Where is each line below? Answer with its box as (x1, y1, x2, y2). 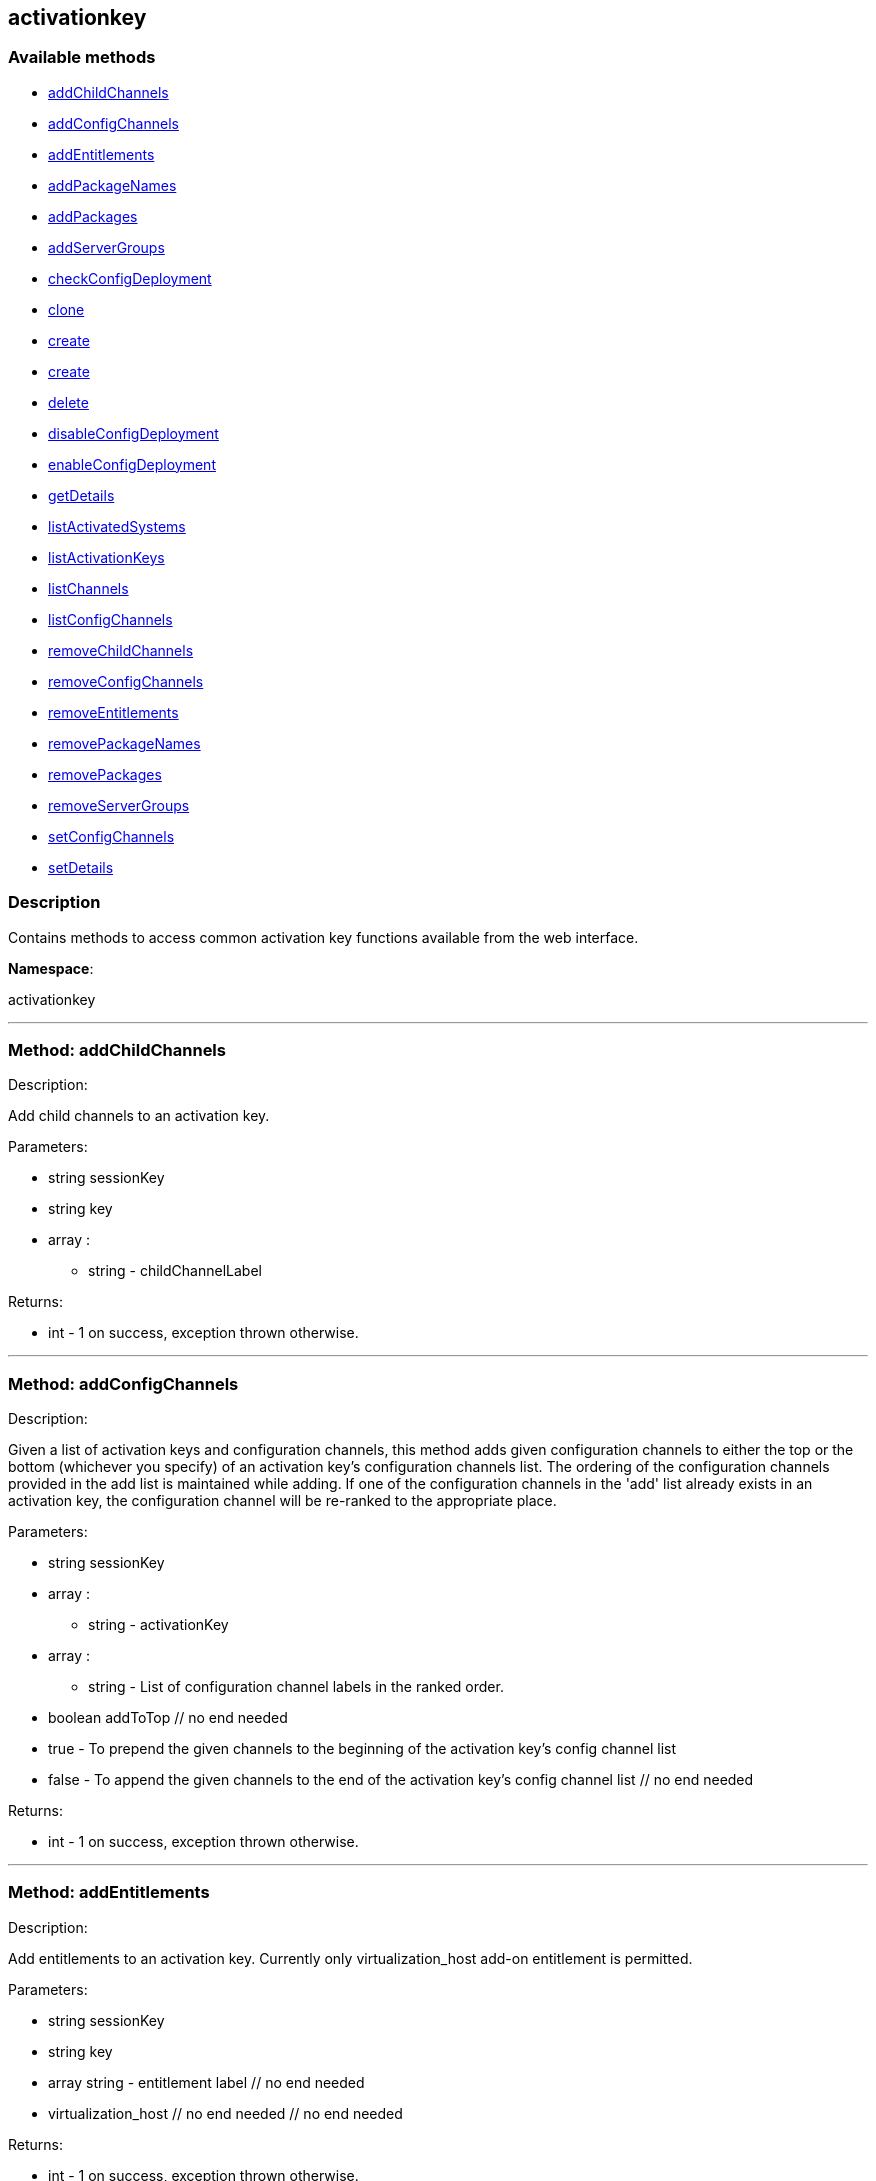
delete (48, 393, 89, 411)
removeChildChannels (48, 641, 194, 659)
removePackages (48, 765, 162, 783)
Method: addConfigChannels (8, 1373, 239, 1394)
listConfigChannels (48, 610, 173, 628)
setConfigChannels (48, 827, 175, 845)
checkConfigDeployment (48, 269, 212, 287)
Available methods (8, 47, 156, 68)
